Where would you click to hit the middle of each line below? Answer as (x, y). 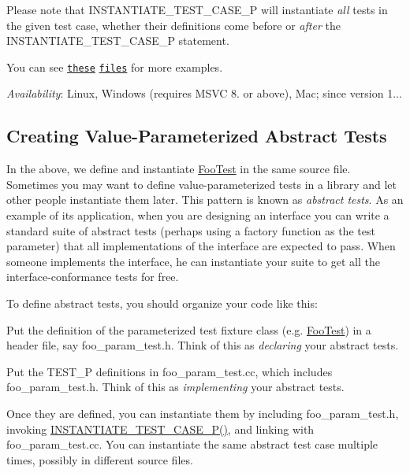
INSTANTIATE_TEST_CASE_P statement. (118, 41)
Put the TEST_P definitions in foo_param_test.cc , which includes (170, 371)
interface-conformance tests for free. (93, 277)
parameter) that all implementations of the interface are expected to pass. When (201, 246)
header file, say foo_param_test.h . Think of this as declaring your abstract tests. (203, 345)
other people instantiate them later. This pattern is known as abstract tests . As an (205, 200)
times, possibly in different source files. (100, 459)
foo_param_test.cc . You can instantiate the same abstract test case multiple (192, 444)
